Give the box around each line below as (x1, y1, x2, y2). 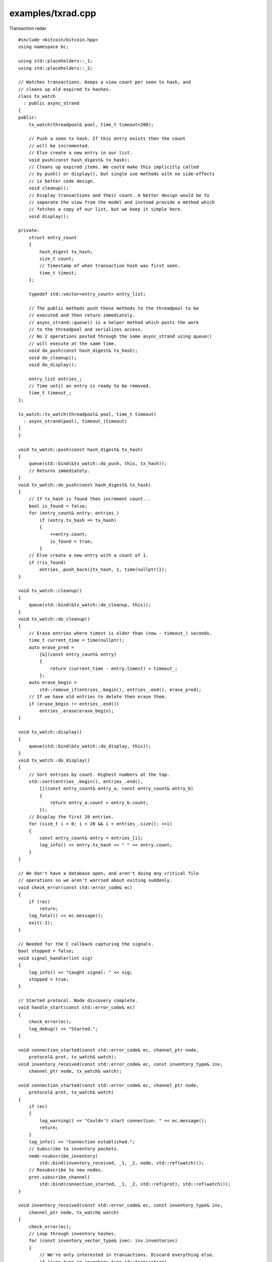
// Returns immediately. (28, 467, 90, 474)
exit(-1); (28, 920, 53, 926)
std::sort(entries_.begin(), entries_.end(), (28, 778, 144, 784)
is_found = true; (50, 538, 93, 544)
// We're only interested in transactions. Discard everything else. (39, 1252, 215, 1258)
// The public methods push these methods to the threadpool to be (28, 305, 199, 311)
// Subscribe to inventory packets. (28, 1146, 119, 1152)
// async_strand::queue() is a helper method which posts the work (28, 320, 199, 325)
